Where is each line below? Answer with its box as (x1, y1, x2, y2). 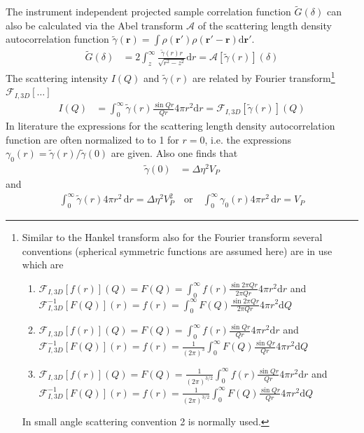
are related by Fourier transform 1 (192, 69, 335, 85)
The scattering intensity (6, 70, 108, 85)
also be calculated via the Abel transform (6, 18, 183, 32)
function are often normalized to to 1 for (6, 132, 179, 146)
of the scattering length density (197, 18, 332, 32)
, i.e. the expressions (204, 132, 292, 146)
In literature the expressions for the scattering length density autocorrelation (6, 118, 335, 132)
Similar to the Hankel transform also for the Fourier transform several (22, 229, 323, 244)
